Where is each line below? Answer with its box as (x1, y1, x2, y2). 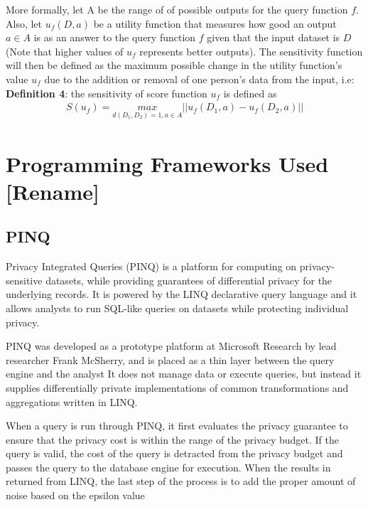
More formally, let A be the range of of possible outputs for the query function (6, 2, 348, 16)
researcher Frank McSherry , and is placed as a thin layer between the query (6, 352, 335, 367)
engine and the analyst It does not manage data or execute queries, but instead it (6, 366, 362, 381)
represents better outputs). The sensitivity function (139, 43, 363, 58)
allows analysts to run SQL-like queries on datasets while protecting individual (6, 300, 349, 315)
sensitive (6, 272, 43, 287)
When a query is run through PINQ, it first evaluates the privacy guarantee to (6, 418, 348, 433)
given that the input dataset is (207, 30, 340, 45)
